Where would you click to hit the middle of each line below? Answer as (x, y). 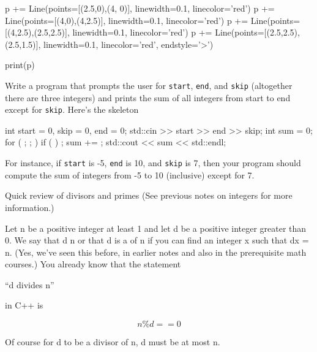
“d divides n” (30, 284)
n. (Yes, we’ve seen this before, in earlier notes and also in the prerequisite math (156, 252)
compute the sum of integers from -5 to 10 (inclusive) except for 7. (130, 174)
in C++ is (24, 305)
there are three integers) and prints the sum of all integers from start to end (148, 97)
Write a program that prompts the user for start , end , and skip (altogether (149, 85)
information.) (30, 207)
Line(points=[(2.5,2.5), (257, 32)
